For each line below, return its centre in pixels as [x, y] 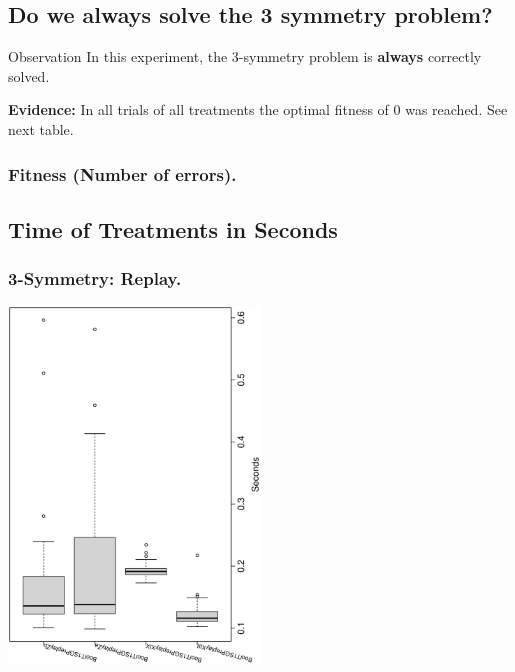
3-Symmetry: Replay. [95, 278]
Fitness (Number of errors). [122, 173]
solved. [29, 75]
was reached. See [456, 109]
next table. [41, 128]
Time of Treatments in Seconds [173, 228]
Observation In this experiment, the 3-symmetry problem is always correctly [245, 56]
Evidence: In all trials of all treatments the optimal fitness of [198, 109]
